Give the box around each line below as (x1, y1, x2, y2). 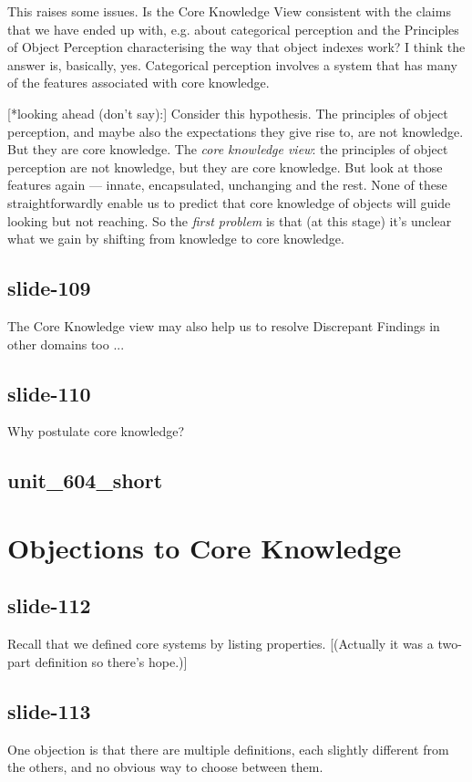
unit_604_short (7, 466, 163, 495)
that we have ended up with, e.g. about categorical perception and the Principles (7, 19, 459, 38)
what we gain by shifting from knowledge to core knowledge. (7, 229, 344, 248)
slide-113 (7, 696, 91, 725)
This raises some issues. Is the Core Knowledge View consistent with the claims (7, 2, 451, 20)
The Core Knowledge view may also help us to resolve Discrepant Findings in (7, 316, 440, 335)
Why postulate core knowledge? (7, 422, 185, 441)
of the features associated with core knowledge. (7, 73, 270, 92)
